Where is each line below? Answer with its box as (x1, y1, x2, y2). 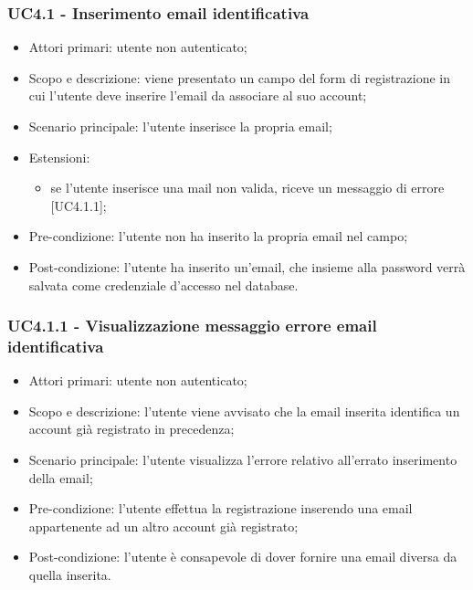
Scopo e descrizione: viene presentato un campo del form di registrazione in (28, 68, 451, 87)
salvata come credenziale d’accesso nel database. (28, 275, 299, 294)
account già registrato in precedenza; (28, 419, 235, 438)
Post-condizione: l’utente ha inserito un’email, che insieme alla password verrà (28, 257, 466, 276)
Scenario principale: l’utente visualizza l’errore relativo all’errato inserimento (28, 450, 457, 469)
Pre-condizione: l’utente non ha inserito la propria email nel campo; (28, 227, 408, 246)
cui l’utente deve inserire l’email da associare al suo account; (28, 86, 367, 105)
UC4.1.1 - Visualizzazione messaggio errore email (7, 314, 377, 337)
